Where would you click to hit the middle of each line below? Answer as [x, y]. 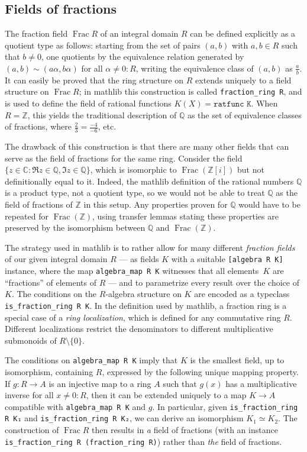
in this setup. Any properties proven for [156, 204]
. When [264, 103]
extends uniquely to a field [243, 80]
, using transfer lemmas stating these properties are [185, 216]
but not [251, 169]
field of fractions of [39, 204]
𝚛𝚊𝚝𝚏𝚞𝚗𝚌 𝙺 [232, 104]
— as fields [139, 259]
